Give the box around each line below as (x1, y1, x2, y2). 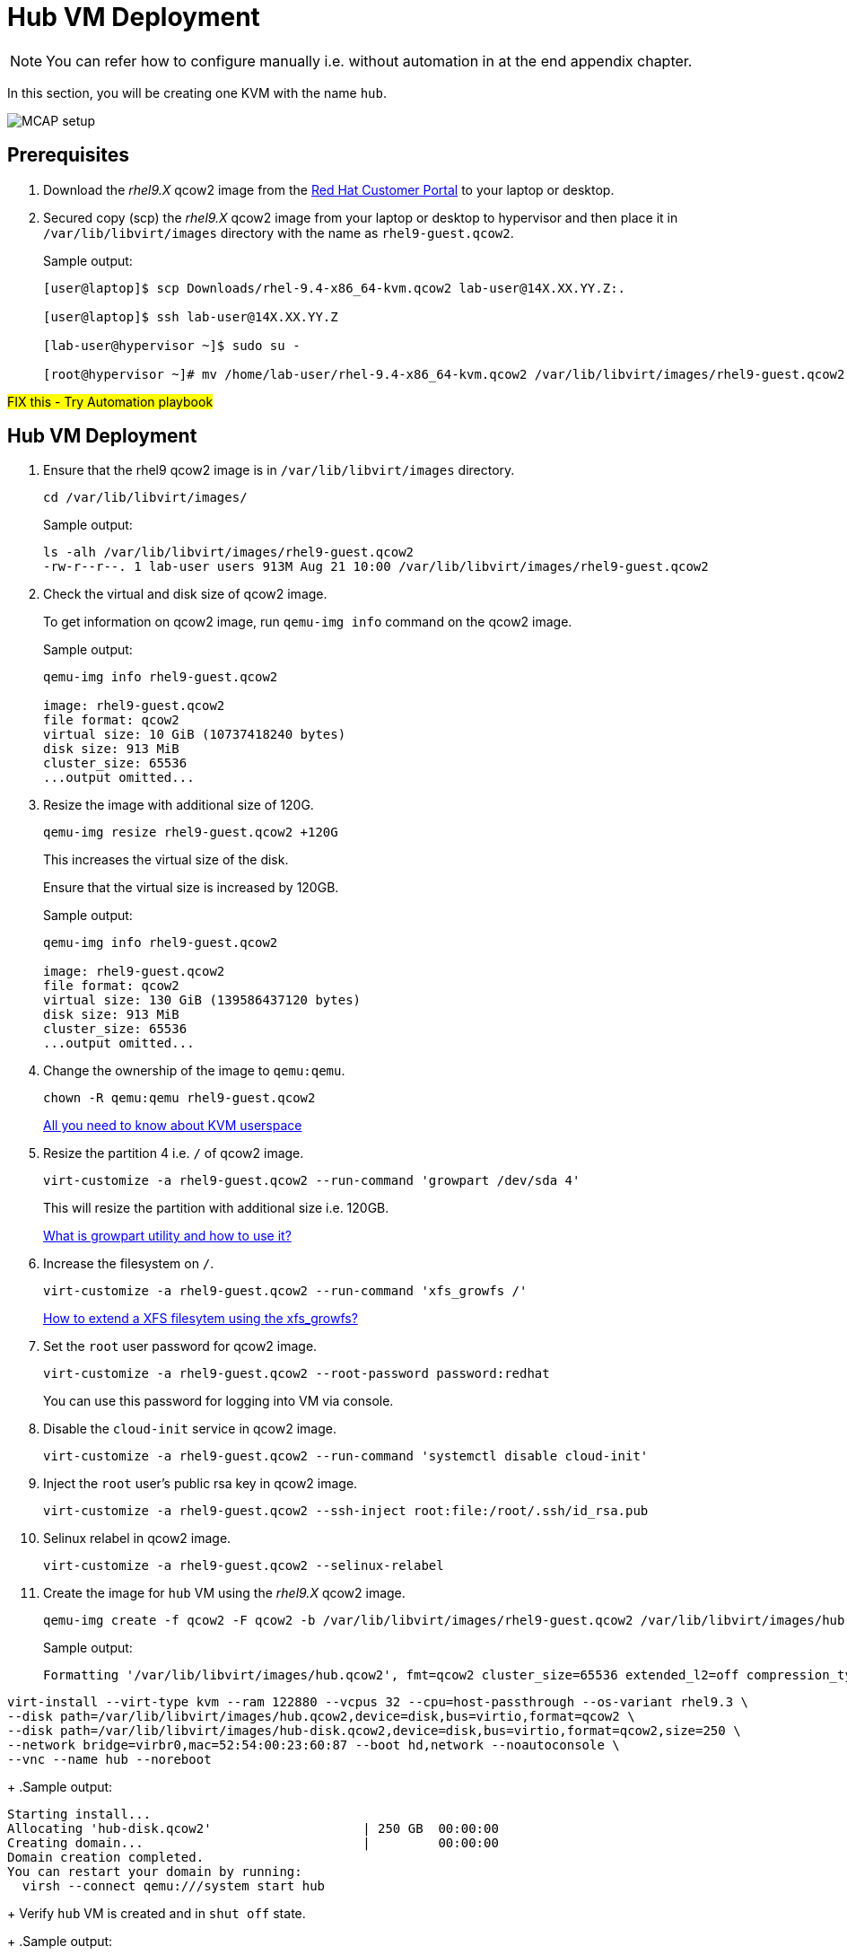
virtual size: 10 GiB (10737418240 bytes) (43, 727, 346, 742)
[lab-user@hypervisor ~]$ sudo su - (43, 338, 301, 353)
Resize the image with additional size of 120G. (43, 797, 314, 813)
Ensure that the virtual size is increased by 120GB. (43, 880, 339, 896)
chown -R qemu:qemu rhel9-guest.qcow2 (43, 1091, 316, 1106)
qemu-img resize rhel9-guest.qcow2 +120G (43, 825, 338, 840)
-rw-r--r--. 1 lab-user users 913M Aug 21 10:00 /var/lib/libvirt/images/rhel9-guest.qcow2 (43, 559, 709, 574)
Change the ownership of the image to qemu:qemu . (43, 1063, 345, 1079)
